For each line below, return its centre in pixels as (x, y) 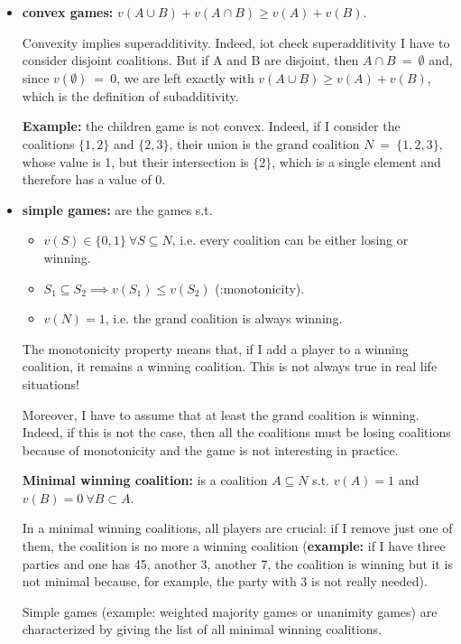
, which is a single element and (356, 161)
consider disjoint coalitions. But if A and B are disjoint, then (190, 60)
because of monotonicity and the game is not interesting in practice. (210, 449)
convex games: (68, 12)
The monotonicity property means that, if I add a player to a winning (215, 348)
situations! (51, 383)
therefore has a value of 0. (94, 179)
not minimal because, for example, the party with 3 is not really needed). (225, 581)
